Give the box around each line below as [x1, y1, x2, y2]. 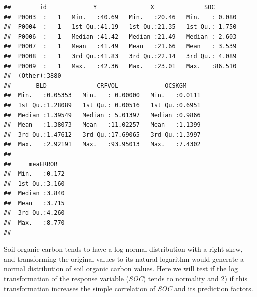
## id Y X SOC [4, 4, 215, 11]
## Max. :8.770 [4, 219, 65, 227]
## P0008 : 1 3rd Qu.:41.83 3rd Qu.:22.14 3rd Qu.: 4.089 [4, 52, 237, 60]
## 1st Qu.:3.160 [4, 180, 65, 187]
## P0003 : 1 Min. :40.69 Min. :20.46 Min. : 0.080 [4, 13, 237, 21]
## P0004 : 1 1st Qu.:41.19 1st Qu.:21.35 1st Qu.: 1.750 [4, 23, 237, 31]
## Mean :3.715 [4, 199, 65, 207]
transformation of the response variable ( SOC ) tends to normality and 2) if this [4, 273, 247, 284]
